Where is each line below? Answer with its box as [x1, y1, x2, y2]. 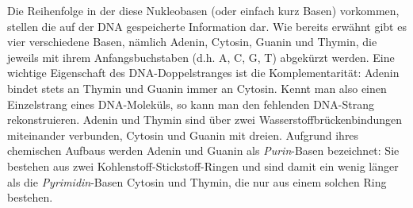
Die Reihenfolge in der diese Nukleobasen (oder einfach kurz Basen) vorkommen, [7, 2, 400, 18]
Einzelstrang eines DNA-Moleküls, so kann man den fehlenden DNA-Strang [7, 95, 374, 112]
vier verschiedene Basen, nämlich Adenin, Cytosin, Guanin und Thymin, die [7, 33, 377, 50]
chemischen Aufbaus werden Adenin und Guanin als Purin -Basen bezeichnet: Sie [7, 142, 400, 159]
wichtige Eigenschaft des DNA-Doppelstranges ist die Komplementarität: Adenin [7, 64, 400, 81]
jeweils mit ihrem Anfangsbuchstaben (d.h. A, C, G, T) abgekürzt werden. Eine [7, 48, 395, 65]
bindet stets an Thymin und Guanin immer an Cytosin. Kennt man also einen [7, 79, 387, 96]
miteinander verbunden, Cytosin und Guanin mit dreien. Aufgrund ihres [7, 126, 359, 143]
